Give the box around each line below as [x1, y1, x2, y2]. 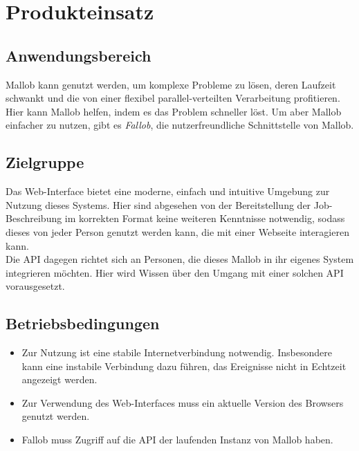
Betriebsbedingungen [6, 313, 160, 334]
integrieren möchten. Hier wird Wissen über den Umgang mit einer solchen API [6, 265, 344, 279]
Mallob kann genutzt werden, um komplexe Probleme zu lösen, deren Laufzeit [6, 77, 336, 91]
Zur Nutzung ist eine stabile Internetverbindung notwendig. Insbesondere [21, 345, 332, 360]
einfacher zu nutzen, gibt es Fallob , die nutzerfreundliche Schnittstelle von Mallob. [6, 118, 354, 132]
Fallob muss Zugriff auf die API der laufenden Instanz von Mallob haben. [21, 432, 333, 447]
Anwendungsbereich [6, 44, 151, 66]
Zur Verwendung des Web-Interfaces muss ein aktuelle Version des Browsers [21, 395, 344, 409]
